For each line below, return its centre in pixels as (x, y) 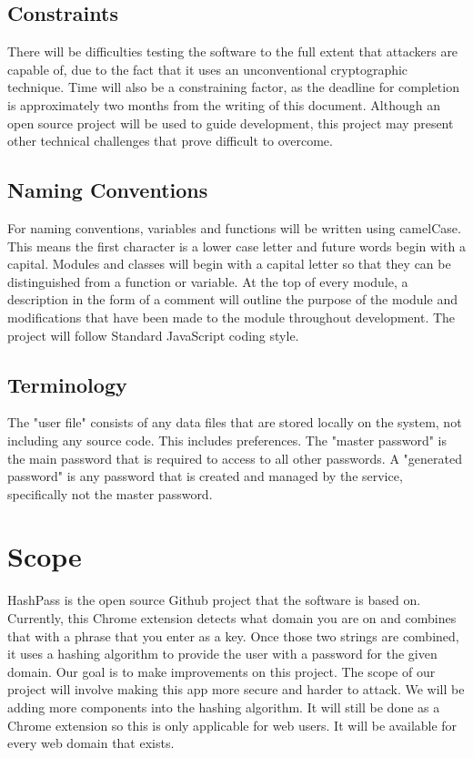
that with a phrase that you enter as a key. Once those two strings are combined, (233, 635)
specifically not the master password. (110, 493)
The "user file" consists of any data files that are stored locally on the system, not (235, 422)
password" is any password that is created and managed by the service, (205, 476)
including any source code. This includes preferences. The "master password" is (227, 440)
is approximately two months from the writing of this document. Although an (224, 104)
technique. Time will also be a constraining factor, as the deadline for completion (233, 87)
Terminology (67, 384)
